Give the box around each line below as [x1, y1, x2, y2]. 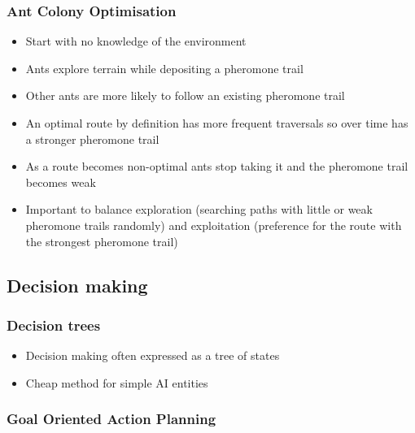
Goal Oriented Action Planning [7, 409, 216, 429]
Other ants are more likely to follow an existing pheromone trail [25, 87, 345, 104]
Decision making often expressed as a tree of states [25, 347, 280, 364]
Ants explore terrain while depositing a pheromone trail [25, 59, 304, 76]
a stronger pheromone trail [25, 130, 159, 147]
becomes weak [25, 173, 96, 190]
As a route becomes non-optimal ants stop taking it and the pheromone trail [25, 158, 408, 175]
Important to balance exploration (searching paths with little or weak [25, 201, 373, 218]
